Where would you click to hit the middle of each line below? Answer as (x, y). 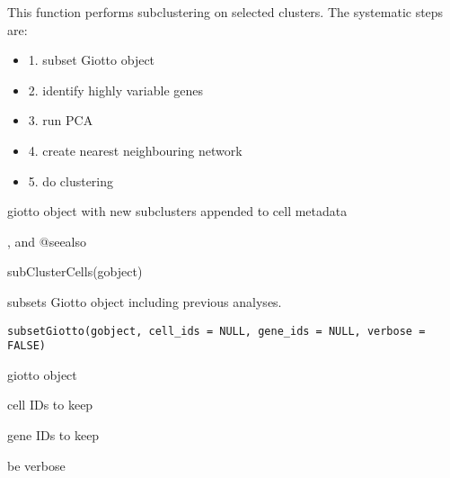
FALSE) (26, 346)
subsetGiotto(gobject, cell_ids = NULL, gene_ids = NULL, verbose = (216, 331)
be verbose (36, 465)
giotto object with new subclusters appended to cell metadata (177, 211)
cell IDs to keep (50, 405)
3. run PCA (61, 120)
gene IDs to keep (53, 435)
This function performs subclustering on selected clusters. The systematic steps (225, 12)
